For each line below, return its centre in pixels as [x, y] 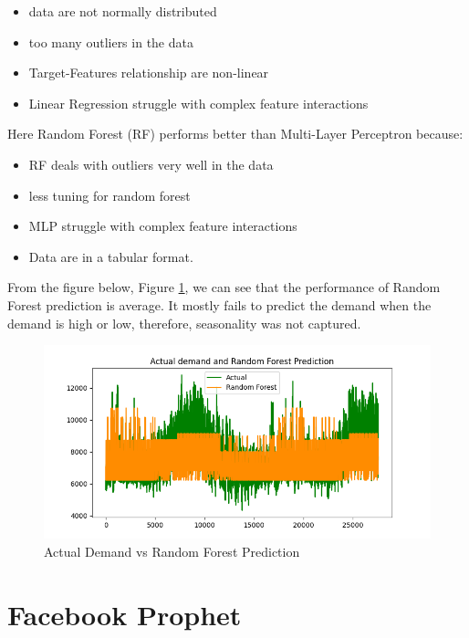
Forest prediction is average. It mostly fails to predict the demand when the [219, 304]
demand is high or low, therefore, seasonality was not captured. [184, 323]
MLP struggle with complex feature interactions [163, 226]
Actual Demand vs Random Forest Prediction [172, 551]
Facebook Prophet [125, 614]
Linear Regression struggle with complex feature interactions [198, 103]
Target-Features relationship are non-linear [149, 73]
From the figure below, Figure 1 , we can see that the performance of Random [224, 287]
